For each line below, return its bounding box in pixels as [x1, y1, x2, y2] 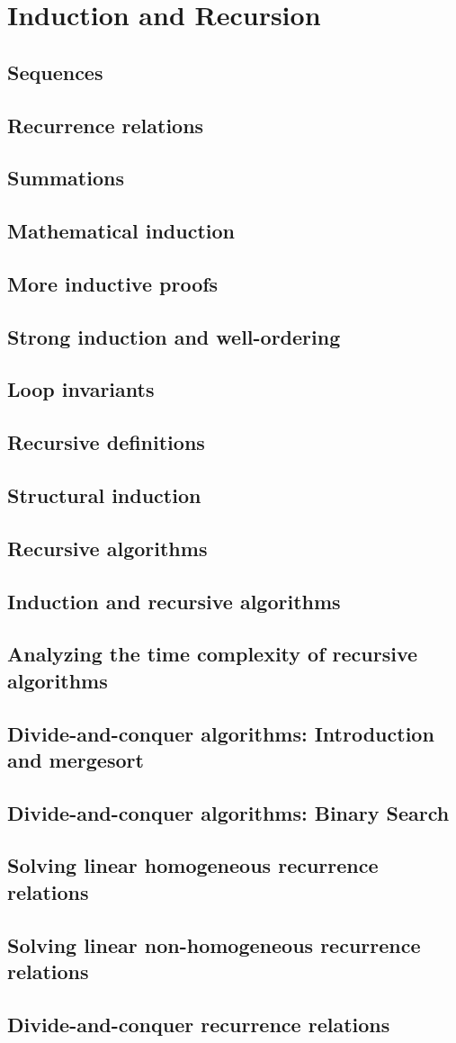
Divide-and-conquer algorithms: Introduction [7, 719, 434, 747]
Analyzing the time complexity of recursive [7, 640, 418, 668]
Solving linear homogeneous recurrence [7, 851, 379, 879]
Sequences [7, 58, 103, 85]
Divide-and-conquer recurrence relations [7, 1010, 390, 1038]
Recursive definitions [7, 428, 205, 456]
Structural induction [7, 481, 201, 509]
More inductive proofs [7, 269, 219, 297]
